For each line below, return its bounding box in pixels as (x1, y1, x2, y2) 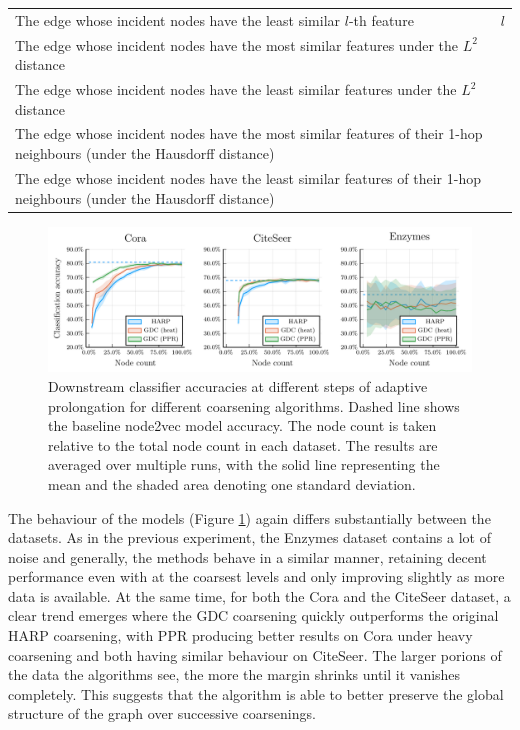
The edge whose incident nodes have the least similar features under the (15, 79, 457, 100)
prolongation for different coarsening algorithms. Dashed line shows (48, 395, 460, 416)
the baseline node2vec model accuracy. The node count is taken (48, 415, 437, 436)
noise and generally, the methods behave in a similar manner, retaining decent (8, 546, 487, 567)
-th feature (348, 9, 414, 30)
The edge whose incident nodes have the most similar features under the (15, 34, 459, 55)
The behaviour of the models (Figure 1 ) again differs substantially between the (8, 507, 491, 528)
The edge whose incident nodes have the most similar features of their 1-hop (15, 123, 483, 144)
